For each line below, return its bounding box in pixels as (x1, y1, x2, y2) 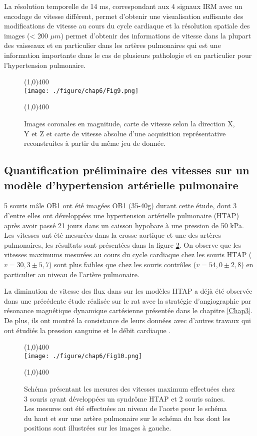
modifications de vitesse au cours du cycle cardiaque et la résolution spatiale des (4, 20, 250, 31)
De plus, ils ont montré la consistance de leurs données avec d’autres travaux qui (4, 315, 251, 325)
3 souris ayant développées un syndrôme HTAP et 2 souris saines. (24, 393, 225, 404)
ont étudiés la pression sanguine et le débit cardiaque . (4, 325, 171, 335)
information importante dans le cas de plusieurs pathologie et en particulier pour (4, 49, 252, 60)
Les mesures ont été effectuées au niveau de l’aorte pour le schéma (24, 403, 227, 414)
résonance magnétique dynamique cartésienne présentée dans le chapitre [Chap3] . (4, 305, 253, 316)
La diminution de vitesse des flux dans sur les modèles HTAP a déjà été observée (4, 286, 252, 296)
